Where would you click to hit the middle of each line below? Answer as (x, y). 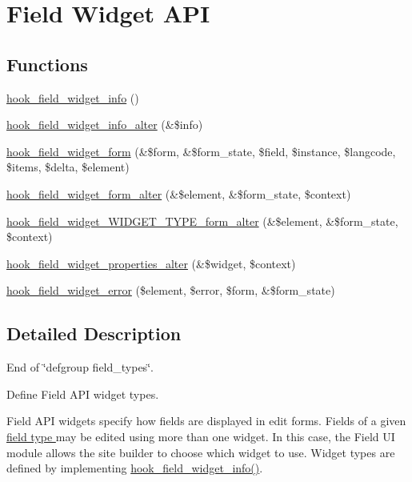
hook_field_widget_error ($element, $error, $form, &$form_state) (171, 290)
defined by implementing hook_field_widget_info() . (135, 468)
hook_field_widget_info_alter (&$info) (105, 125)
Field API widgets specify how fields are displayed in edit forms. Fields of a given (206, 421)
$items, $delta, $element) (68, 167)
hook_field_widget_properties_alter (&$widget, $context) (151, 263)
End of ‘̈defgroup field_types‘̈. (80, 367)
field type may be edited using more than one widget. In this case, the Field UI (201, 436)
